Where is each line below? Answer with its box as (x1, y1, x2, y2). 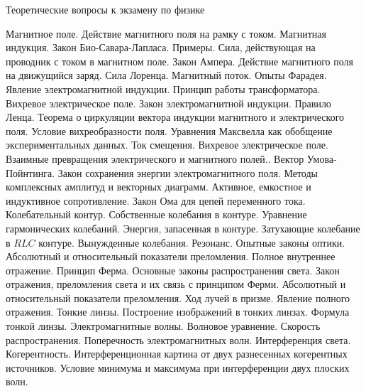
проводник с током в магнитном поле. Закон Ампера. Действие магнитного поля (6, 53, 353, 68)
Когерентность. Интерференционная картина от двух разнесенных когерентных (6, 346, 348, 361)
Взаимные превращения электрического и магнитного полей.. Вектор (6, 151, 304, 166)
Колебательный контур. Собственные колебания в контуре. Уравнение (6, 207, 307, 222)
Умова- (306, 151, 337, 166)
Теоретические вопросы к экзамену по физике (6, 2, 205, 16)
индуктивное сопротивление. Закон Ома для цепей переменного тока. (6, 193, 306, 208)
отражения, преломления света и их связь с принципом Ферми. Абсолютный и (6, 277, 346, 291)
